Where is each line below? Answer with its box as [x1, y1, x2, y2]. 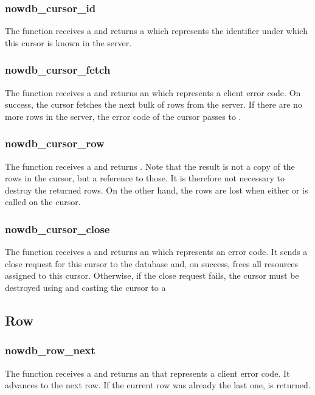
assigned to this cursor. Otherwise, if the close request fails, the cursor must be [5, 269, 299, 282]
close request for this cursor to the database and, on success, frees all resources [5, 257, 299, 270]
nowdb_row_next [5, 343, 95, 358]
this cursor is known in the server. [5, 36, 132, 49]
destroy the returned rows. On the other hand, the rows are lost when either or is [5, 183, 308, 196]
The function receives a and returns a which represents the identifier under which [5, 24, 308, 37]
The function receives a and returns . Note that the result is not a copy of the [5, 159, 295, 172]
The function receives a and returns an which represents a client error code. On [5, 86, 301, 99]
